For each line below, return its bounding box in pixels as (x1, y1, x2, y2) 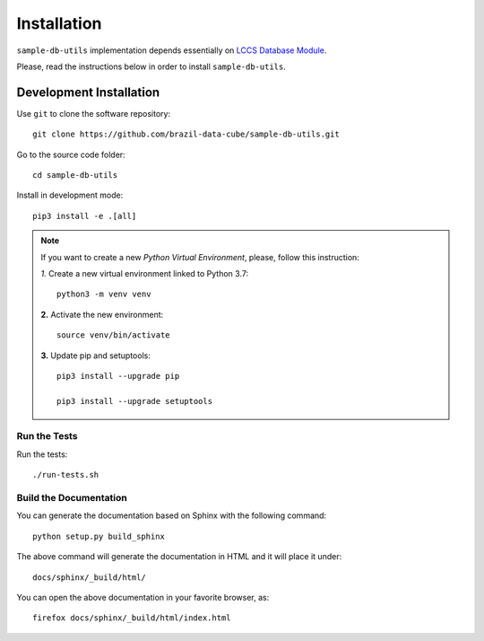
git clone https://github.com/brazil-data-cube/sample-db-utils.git (32, 129, 340, 139)
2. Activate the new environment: (40, 309, 164, 320)
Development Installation (16, 84, 160, 100)
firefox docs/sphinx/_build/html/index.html (32, 613, 232, 623)
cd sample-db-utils (32, 171, 118, 180)
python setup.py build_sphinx (32, 531, 166, 541)
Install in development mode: (16, 189, 124, 201)
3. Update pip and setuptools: (40, 350, 151, 361)
